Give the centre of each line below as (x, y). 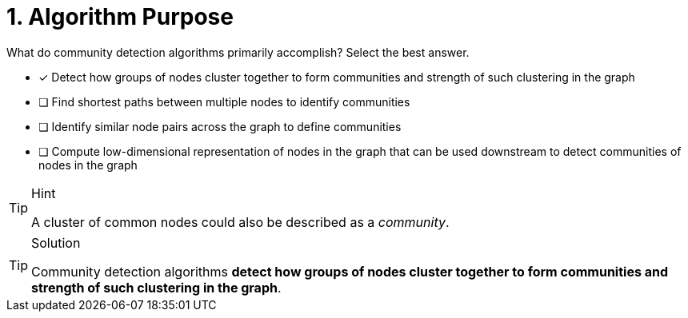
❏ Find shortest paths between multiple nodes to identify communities (224, 101)
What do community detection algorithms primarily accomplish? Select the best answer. (238, 52)
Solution (56, 242)
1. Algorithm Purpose (120, 17)
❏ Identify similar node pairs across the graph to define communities (220, 126)
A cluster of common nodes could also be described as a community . (240, 222)
